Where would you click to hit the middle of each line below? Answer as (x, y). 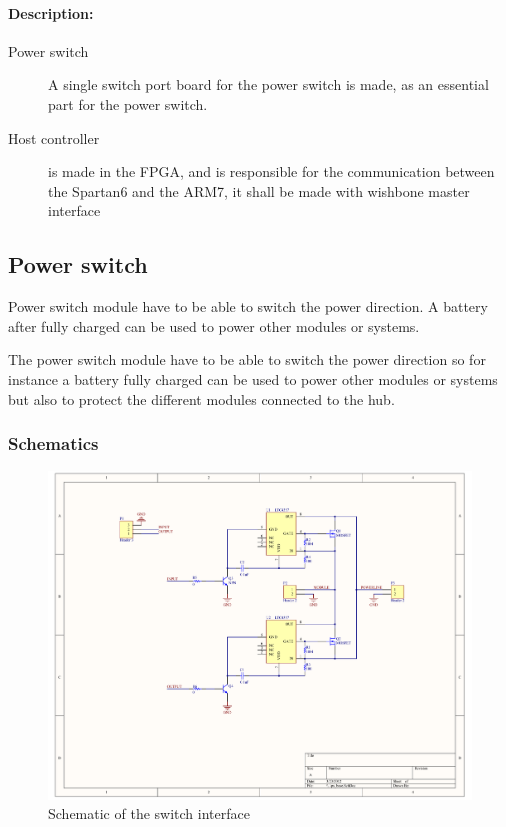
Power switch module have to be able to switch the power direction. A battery (248, 306)
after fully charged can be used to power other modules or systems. (214, 325)
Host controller (54, 137)
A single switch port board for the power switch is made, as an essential (268, 84)
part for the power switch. (128, 103)
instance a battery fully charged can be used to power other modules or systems (253, 378)
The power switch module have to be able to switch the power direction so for (247, 359)
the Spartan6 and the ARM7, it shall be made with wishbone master (259, 190)
